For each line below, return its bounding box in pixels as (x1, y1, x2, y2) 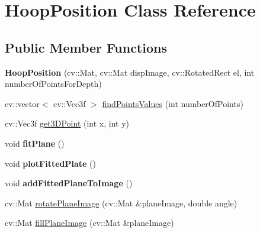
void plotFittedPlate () (5, 157, 96, 169)
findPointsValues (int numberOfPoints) (102, 97, 243, 109)
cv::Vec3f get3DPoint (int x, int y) (5, 117, 130, 130)
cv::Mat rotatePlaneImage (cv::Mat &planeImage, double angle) (5, 196, 237, 209)
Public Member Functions (5, 38, 167, 56)
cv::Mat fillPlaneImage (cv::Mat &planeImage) (5, 216, 174, 229)
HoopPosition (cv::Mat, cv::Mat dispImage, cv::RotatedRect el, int (5, 66, 255, 78)
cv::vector (5, 97, 40, 109)
